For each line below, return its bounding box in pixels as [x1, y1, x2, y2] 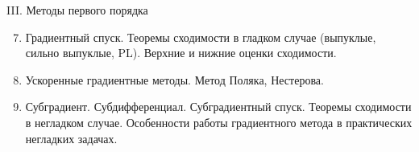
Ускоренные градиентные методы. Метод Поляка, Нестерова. [25, 71, 324, 88]
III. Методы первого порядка [6, 2, 148, 18]
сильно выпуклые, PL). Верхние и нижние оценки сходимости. [25, 44, 337, 61]
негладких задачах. [25, 129, 118, 146]
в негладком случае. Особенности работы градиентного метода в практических [25, 113, 413, 130]
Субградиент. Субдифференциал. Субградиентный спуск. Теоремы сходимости [25, 98, 412, 115]
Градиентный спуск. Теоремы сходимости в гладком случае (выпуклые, [25, 28, 376, 45]
